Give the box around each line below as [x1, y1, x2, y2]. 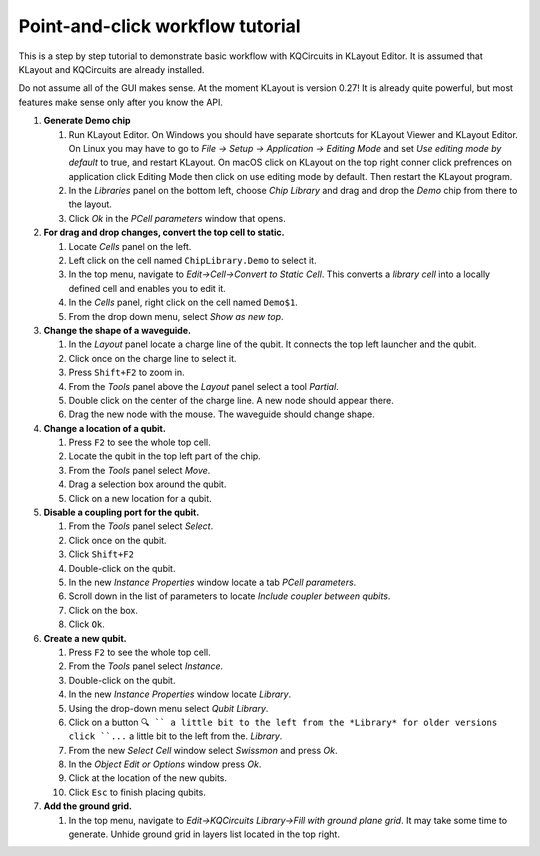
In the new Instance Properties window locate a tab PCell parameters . [68, 576, 357, 588]
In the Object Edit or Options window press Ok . [68, 758, 262, 770]
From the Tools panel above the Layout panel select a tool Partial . [68, 380, 339, 392]
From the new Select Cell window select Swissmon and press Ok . [68, 744, 338, 756]
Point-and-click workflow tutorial [18, 15, 301, 37]
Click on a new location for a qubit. [68, 492, 212, 504]
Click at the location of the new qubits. [68, 772, 228, 784]
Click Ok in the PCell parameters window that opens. [68, 212, 287, 224]
